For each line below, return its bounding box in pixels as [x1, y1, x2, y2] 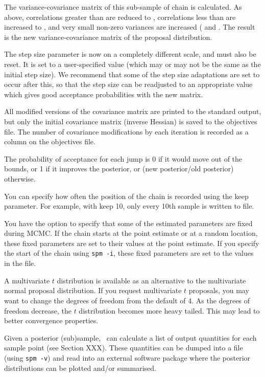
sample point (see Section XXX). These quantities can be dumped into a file [4, 342, 243, 353]
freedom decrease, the [4, 305, 71, 316]
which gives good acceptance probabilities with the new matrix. [4, 88, 203, 99]
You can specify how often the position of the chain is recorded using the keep [4, 190, 249, 201]
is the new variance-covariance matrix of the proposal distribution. [4, 31, 212, 42]
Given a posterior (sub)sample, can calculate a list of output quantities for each [4, 332, 257, 343]
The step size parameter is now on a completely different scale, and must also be [4, 49, 256, 59]
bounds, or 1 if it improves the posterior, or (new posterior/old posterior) [4, 163, 234, 174]
